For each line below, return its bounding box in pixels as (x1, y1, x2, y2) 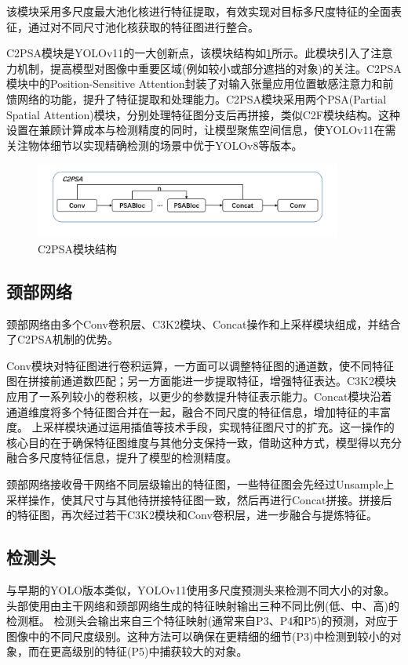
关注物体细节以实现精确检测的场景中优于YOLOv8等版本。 (6, 136, 303, 153)
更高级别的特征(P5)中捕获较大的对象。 (49, 643, 248, 660)
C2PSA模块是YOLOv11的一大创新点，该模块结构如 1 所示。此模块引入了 (6, 45, 371, 61)
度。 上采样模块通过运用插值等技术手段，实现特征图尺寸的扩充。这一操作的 (6, 419, 395, 435)
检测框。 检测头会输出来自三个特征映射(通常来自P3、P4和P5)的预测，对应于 (6, 612, 399, 629)
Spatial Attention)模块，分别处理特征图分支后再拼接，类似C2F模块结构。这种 (6, 106, 400, 122)
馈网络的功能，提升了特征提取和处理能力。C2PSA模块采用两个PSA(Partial (6, 90, 387, 107)
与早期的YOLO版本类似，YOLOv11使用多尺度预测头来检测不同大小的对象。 (6, 581, 395, 598)
